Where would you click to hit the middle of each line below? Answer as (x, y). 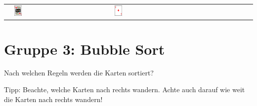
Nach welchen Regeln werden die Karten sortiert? (79, 73)
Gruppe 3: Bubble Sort (85, 49)
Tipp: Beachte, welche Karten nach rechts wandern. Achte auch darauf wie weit (125, 89)
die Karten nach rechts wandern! (53, 99)
